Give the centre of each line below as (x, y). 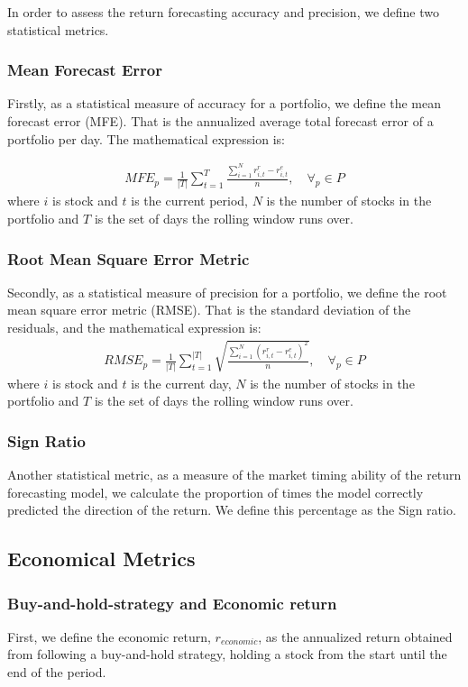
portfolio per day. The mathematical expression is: (146, 138)
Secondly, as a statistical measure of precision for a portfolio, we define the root (227, 292)
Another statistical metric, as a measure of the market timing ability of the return (234, 475)
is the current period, (189, 201)
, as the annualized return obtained (355, 636)
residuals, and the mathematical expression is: (134, 328)
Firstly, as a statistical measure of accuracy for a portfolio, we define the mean (225, 103)
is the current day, (181, 383)
